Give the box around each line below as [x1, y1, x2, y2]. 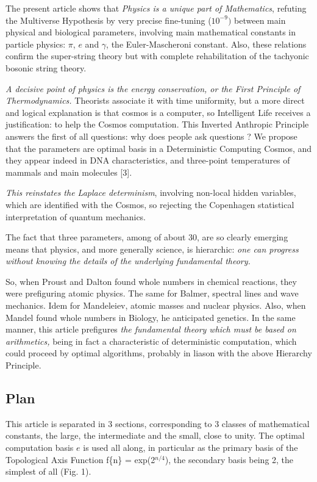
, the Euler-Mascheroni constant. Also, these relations [106, 37, 307, 50]
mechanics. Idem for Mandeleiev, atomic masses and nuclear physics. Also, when [5, 299, 306, 312]
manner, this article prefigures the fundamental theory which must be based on [5, 323, 296, 336]
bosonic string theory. [5, 61, 87, 74]
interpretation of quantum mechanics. [5, 210, 146, 223]
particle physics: [5, 37, 66, 50]
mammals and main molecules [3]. [5, 165, 132, 178]
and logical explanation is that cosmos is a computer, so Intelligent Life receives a [5, 106, 311, 118]
